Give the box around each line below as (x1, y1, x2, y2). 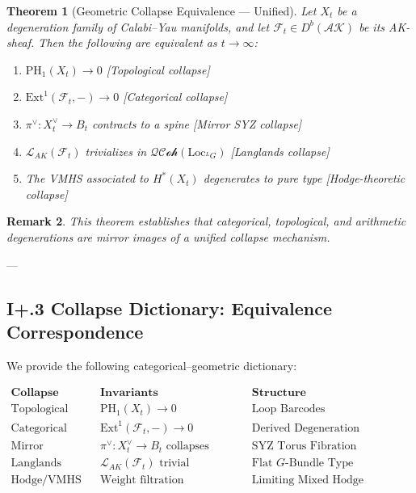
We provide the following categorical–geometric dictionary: (6, 356, 297, 373)
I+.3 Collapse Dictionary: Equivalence (6, 295, 333, 320)
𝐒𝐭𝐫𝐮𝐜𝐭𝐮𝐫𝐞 (251, 387, 307, 399)
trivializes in (85, 142, 147, 159)
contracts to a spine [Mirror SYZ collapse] (91, 115, 302, 132)
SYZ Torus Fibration (251, 440, 357, 453)
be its (359, 18, 385, 35)
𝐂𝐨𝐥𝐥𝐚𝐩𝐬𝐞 (11, 387, 59, 399)
